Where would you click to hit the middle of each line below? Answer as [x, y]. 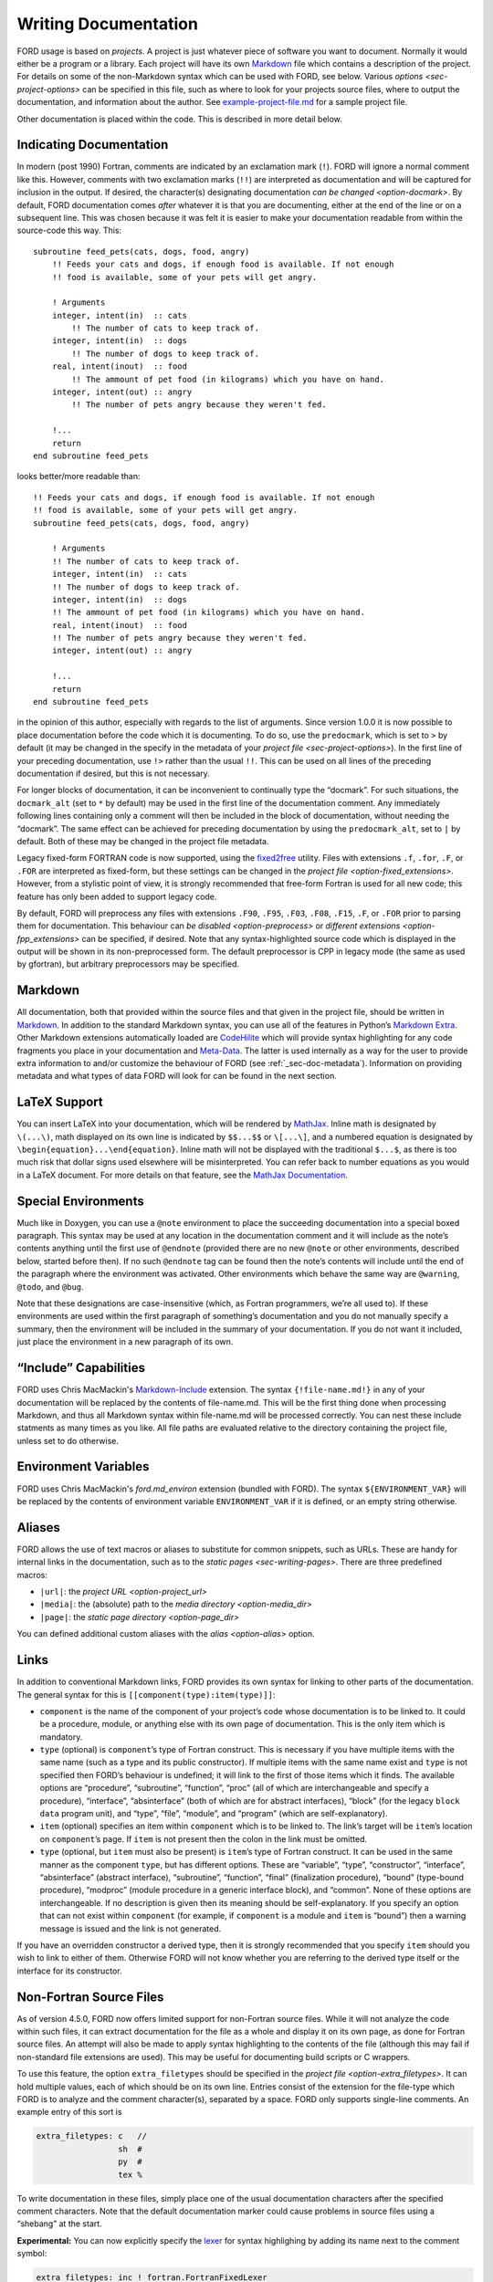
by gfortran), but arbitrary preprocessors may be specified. [128, 964]
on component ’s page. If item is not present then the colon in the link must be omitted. [203, 1838]
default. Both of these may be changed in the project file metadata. [143, 841]
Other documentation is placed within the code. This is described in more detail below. [179, 119]
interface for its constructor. [69, 1971]
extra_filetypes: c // [92, 2136]
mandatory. [61, 1737]
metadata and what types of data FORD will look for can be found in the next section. [177, 1076]
